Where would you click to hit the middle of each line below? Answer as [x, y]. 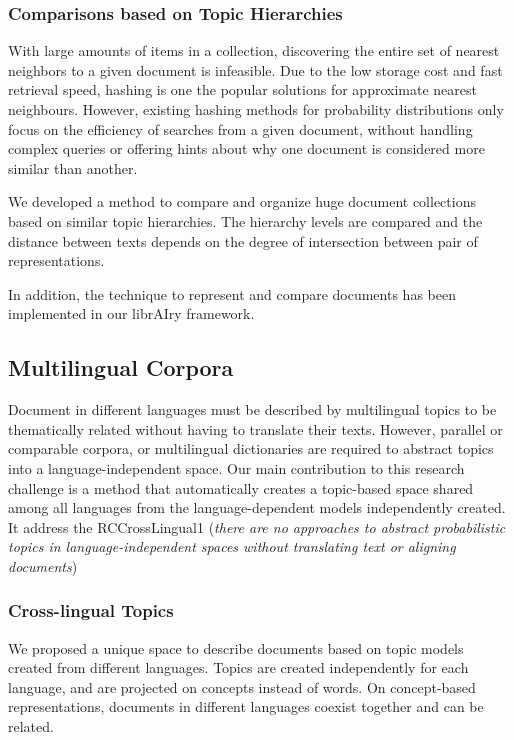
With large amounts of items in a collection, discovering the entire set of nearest [254, 50]
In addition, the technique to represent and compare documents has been [232, 293]
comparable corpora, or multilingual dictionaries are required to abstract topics [251, 448]
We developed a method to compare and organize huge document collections [242, 201]
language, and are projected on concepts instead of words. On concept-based [242, 686]
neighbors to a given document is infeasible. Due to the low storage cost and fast [255, 69]
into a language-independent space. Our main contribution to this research [236, 467]
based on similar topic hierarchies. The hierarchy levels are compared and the [245, 220]
